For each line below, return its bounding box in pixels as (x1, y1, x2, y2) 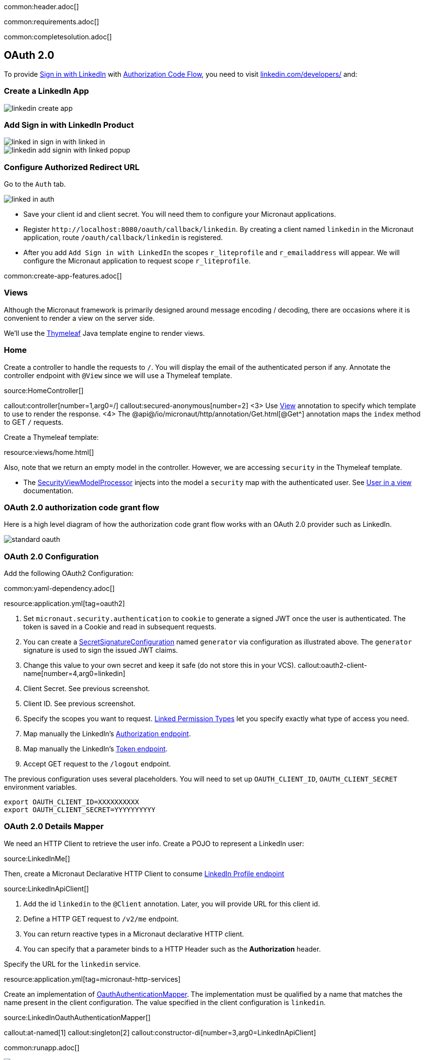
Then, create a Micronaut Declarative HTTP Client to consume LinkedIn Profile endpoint (4, 869, 285, 878)
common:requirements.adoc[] (4, 17, 99, 26)
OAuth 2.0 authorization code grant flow (4, 502, 159, 512)
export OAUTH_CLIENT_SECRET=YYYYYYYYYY (4, 806, 155, 814)
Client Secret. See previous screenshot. (23, 684, 150, 693)
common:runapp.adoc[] (4, 1043, 80, 1052)
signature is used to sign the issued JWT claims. (23, 646, 178, 655)
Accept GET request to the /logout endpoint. (23, 760, 171, 768)
